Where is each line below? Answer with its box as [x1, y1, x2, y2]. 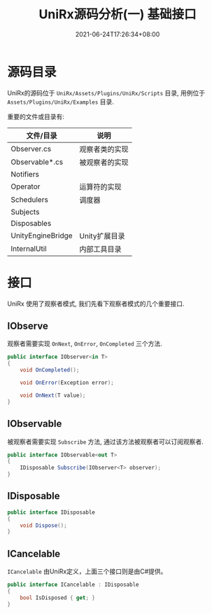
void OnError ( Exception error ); [20, 379, 114, 386]
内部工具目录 [79, 244, 122, 254]
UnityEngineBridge [10, 231, 73, 240]
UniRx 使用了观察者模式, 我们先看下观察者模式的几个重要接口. [7, 299, 185, 308]
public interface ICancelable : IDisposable [7, 581, 139, 589]
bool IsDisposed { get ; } [20, 594, 96, 601]
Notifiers [10, 169, 40, 179]
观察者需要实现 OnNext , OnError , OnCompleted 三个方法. [7, 339, 162, 348]
